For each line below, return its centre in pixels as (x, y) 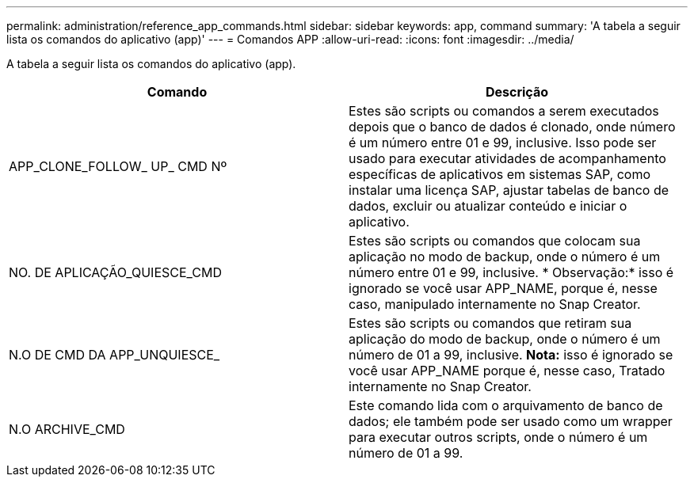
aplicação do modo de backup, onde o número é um (505, 339)
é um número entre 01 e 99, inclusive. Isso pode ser (503, 143)
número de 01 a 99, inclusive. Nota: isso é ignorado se (511, 355)
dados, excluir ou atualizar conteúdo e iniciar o (488, 206)
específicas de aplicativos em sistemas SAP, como (500, 174)
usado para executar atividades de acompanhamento (507, 158)
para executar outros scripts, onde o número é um (498, 437)
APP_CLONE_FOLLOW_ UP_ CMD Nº (118, 166)
